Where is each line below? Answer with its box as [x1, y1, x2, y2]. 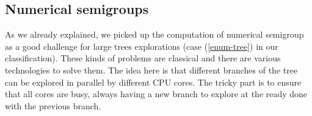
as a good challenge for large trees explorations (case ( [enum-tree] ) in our [5, 39, 278, 52]
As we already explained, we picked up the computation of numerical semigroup [5, 28, 304, 41]
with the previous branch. [5, 99, 101, 112]
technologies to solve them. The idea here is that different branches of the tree [5, 63, 298, 76]
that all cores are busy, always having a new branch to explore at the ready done [5, 87, 308, 100]
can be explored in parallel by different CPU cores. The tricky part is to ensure [5, 75, 302, 88]
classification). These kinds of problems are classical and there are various [5, 52, 281, 64]
